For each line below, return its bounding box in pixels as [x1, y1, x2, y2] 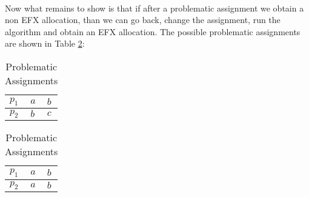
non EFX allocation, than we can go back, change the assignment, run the [5, 13, 281, 26]
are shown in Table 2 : [5, 37, 85, 50]
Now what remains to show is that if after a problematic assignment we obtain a [5, 1, 304, 14]
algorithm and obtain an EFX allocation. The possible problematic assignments [5, 25, 301, 38]
